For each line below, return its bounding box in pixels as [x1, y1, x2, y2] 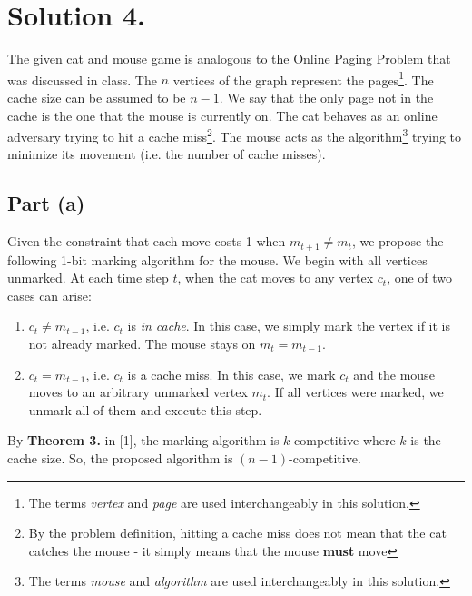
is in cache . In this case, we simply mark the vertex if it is [127, 316, 450, 335]
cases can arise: [7, 285, 92, 304]
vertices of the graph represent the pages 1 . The [172, 67, 434, 89]
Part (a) [7, 189, 85, 217]
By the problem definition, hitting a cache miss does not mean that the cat [28, 523, 447, 542]
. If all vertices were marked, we [267, 382, 444, 402]
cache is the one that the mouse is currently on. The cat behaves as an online [7, 105, 438, 124]
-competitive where [290, 431, 396, 450]
